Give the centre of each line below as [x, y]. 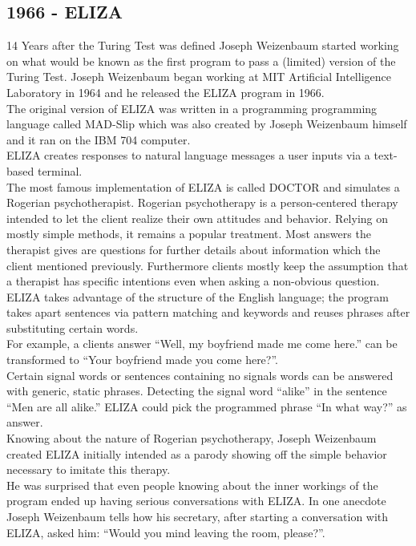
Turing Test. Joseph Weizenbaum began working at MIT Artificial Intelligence [199, 77]
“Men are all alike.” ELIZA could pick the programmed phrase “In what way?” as [207, 406]
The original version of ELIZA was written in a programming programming [192, 108]
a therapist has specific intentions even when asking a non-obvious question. [193, 281]
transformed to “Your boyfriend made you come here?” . [143, 360]
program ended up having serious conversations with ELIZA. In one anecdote [196, 501]
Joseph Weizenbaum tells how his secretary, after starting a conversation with [198, 517]
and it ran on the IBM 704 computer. [99, 139]
